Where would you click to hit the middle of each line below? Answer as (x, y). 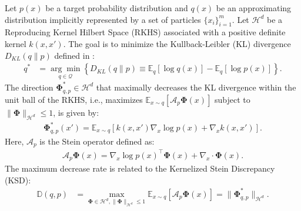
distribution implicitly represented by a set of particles (103, 19)
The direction (29, 87)
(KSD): (18, 180)
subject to (233, 99)
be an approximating (254, 8)
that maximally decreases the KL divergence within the (196, 87)
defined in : (75, 55)
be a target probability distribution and (117, 8)
